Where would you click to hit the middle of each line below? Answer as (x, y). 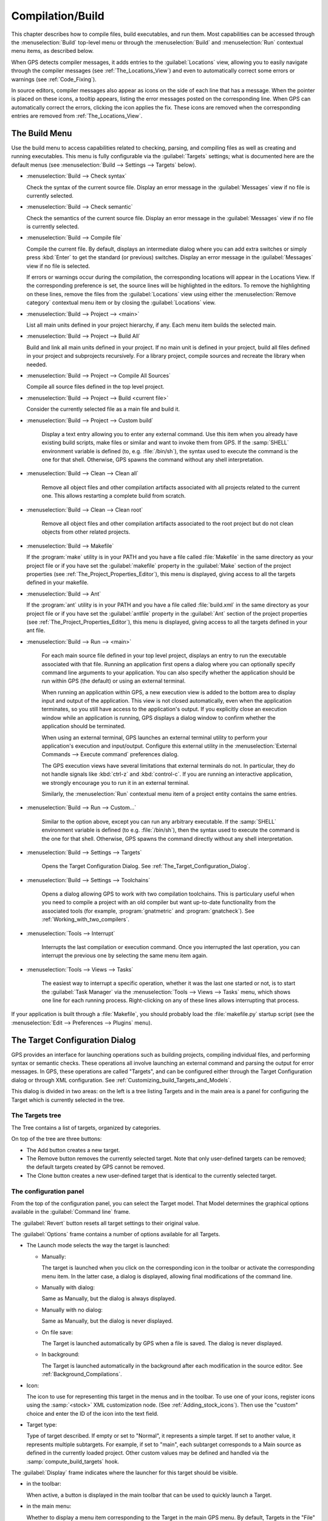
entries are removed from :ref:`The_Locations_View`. (77, 116)
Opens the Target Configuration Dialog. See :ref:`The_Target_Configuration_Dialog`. (146, 866)
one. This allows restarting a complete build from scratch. (114, 496)
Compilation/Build (58, 16)
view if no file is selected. (58, 266)
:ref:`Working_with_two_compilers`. (86, 919)
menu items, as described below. (53, 51)
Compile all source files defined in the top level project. (95, 387)
